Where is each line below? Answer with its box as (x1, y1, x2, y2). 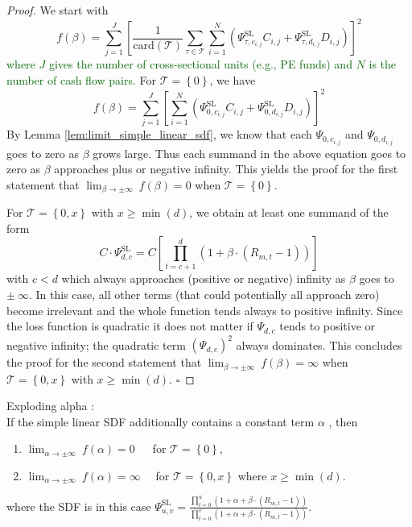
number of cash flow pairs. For (6, 72, 156, 89)
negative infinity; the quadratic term (6, 336, 186, 353)
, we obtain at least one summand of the (189, 204, 389, 221)
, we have (209, 72, 256, 89)
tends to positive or (279, 317, 376, 334)
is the (369, 56, 397, 73)
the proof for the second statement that (6, 354, 202, 371)
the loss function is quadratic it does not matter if (6, 317, 253, 334)
